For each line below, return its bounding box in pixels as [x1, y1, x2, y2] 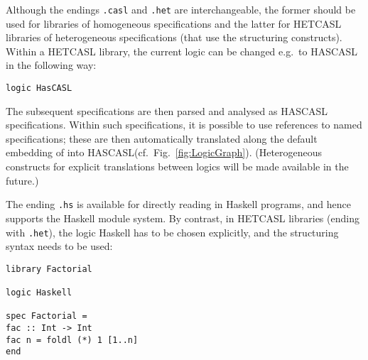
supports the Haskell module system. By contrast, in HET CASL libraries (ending [6, 210, 359, 225]
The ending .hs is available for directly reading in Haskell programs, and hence [6, 197, 351, 212]
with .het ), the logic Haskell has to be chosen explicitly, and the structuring [6, 224, 339, 239]
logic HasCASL [6, 83, 72, 94]
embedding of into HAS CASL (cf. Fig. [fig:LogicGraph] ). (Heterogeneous [6, 145, 323, 160]
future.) [6, 173, 39, 187]
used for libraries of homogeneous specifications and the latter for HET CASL [6, 16, 342, 31]
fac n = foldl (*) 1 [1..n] [6, 334, 139, 345]
